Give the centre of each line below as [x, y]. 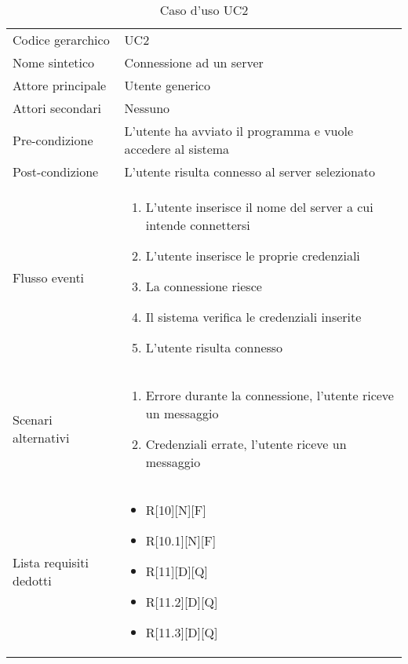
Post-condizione [56, 171]
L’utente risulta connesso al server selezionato [250, 171]
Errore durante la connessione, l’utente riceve [270, 395]
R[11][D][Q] [177, 571]
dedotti [32, 580]
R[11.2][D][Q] [182, 602]
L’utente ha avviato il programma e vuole [239, 131]
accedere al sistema [177, 149]
